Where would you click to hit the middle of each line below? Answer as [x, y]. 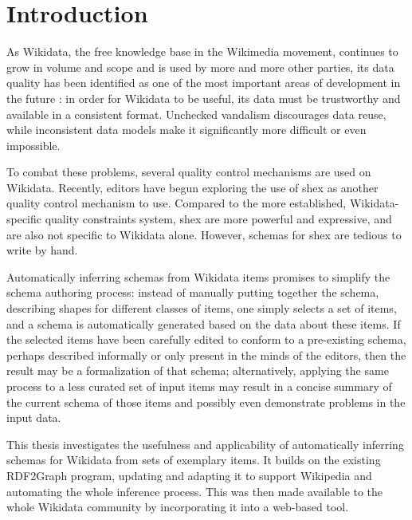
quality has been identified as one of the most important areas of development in [204, 83]
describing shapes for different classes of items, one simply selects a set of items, [202, 308]
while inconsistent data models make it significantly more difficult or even [186, 130]
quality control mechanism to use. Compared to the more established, [177, 203]
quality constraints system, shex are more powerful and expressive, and [218, 219]
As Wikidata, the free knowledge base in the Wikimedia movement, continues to [202, 51]
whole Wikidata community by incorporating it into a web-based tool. [178, 507]
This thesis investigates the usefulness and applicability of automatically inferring [205, 444]
